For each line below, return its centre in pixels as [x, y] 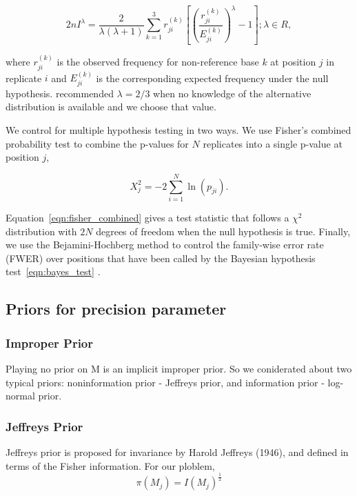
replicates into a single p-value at [273, 143]
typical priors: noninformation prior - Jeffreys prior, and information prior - [165, 382]
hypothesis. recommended [60, 93]
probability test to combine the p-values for [97, 143]
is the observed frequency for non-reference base [158, 62]
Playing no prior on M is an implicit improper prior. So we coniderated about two [179, 368]
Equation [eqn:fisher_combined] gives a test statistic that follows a [147, 217]
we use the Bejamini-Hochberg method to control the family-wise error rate [165, 245]
